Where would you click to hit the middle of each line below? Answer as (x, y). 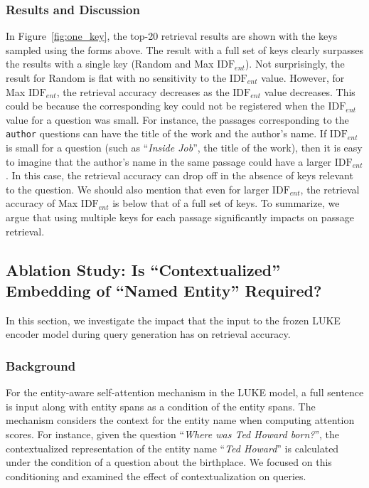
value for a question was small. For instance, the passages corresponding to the (177, 119)
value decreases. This (310, 91)
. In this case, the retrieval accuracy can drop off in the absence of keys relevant (180, 175)
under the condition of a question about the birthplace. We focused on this (169, 462)
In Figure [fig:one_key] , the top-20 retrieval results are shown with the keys (172, 36)
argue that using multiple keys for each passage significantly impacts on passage (180, 217)
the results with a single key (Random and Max (110, 64)
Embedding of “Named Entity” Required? (164, 290)
